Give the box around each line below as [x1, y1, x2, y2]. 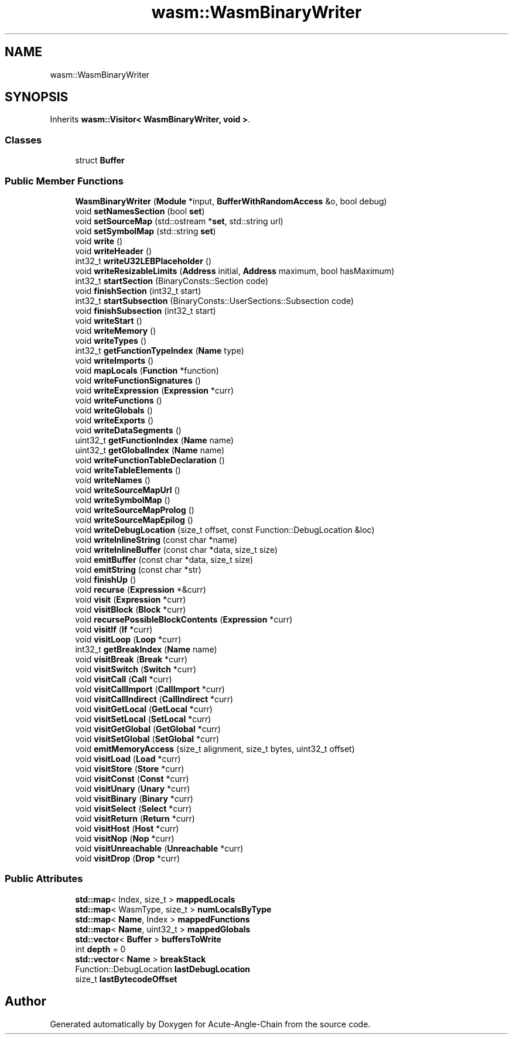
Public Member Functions [5, 175, 124, 187]
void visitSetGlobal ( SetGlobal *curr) [75, 733, 220, 744]
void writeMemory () [75, 325, 156, 336]
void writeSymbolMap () [75, 494, 170, 505]
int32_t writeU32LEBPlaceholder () [75, 255, 211, 266]
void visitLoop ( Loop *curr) [75, 634, 182, 644]
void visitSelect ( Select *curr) [75, 803, 192, 814]
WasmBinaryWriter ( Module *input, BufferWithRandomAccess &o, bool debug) [75, 196, 387, 206]
